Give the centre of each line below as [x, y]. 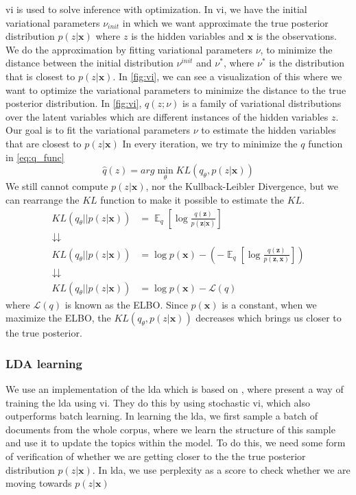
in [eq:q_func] [35, 157]
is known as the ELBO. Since [126, 304]
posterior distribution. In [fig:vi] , [74, 103]
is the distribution [307, 63]
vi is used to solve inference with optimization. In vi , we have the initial [156, 9]
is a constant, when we [269, 304]
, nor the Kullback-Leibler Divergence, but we [242, 186]
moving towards [39, 483]
